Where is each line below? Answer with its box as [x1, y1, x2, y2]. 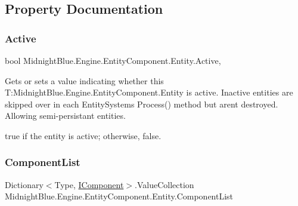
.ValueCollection [135, 178, 194, 190]
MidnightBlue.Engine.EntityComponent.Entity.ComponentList [5, 190, 234, 202]
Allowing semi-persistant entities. [5, 109, 126, 122]
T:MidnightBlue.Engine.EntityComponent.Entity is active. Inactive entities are [5, 86, 293, 99]
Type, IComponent [54, 178, 124, 190]
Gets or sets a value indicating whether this [5, 74, 164, 87]
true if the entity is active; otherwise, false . [5, 129, 162, 142]
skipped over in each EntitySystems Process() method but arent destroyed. [5, 97, 278, 110]
